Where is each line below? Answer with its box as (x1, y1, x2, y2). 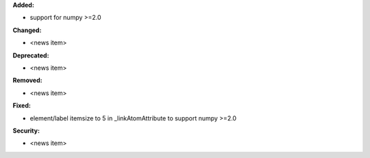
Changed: (12, 26, 42, 34)
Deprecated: (12, 51, 49, 60)
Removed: (12, 76, 42, 85)
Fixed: (12, 101, 31, 109)
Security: (12, 127, 40, 135)
